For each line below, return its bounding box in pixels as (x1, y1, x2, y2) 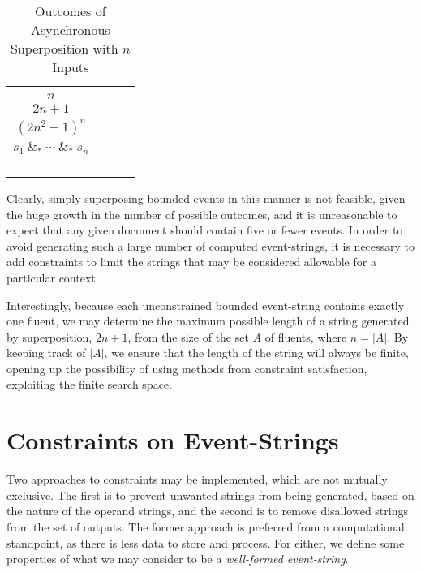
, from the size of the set (127, 328, 249, 345)
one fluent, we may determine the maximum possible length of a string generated (6, 312, 410, 329)
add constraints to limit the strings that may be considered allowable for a (6, 253, 376, 270)
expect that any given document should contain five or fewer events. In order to (6, 221, 403, 239)
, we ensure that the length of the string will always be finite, (104, 344, 409, 361)
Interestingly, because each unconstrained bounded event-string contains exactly (6, 296, 405, 313)
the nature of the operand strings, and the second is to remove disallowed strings (6, 502, 408, 519)
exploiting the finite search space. (6, 376, 172, 393)
